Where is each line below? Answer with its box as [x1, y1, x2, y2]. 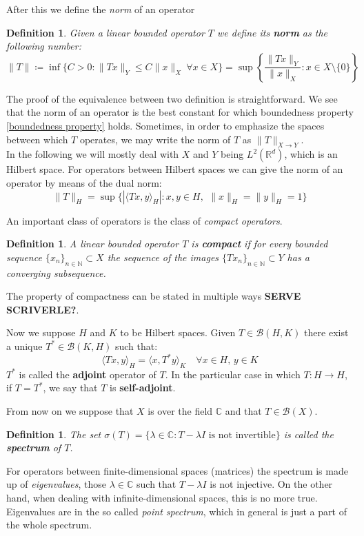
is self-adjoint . [110, 380, 176, 395]
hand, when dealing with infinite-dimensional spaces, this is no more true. [6, 490, 318, 504]
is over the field [148, 403, 213, 418]
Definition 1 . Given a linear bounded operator [6, 25, 205, 39]
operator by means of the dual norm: [6, 175, 162, 189]
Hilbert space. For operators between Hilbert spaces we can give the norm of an [6, 162, 343, 176]
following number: [6, 39, 81, 53]
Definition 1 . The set [6, 426, 101, 441]
